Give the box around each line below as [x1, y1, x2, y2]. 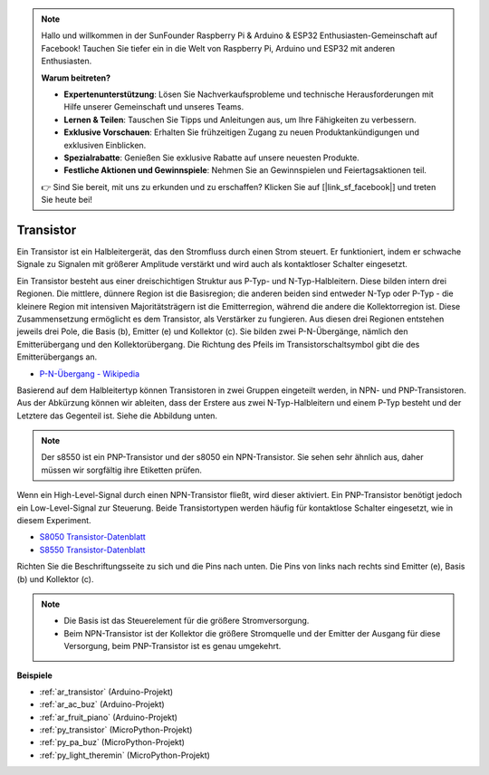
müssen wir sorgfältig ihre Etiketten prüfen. [41, 464, 203, 475]
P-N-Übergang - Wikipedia [39, 368, 140, 379]
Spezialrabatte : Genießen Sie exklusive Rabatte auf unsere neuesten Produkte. [63, 152, 360, 163]
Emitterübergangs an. [16, 351, 98, 362]
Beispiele [16, 670, 53, 681]
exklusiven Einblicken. [63, 139, 147, 150]
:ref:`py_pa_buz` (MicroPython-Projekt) [39, 737, 186, 748]
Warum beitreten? [41, 72, 111, 83]
